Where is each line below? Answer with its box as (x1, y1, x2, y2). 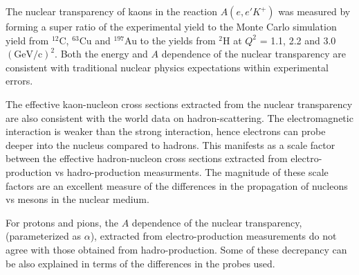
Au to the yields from (125, 33, 216, 47)
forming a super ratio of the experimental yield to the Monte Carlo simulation (6, 19, 337, 33)
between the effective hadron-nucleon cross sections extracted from (6, 151, 288, 166)
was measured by (278, 4, 351, 18)
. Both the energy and (55, 46, 148, 61)
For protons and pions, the (6, 215, 119, 229)
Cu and (79, 33, 111, 47)
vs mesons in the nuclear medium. (6, 192, 149, 206)
